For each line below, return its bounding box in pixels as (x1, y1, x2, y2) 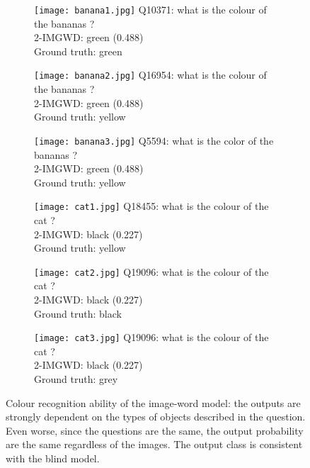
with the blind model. (6, 451, 100, 465)
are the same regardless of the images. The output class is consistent (6, 437, 303, 452)
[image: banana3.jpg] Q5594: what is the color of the (34, 133, 274, 147)
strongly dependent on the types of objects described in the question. (6, 409, 306, 424)
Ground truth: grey (34, 372, 118, 386)
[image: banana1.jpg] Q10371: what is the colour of (34, 2, 267, 16)
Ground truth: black (34, 306, 122, 321)
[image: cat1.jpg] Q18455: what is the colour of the (34, 199, 269, 213)
